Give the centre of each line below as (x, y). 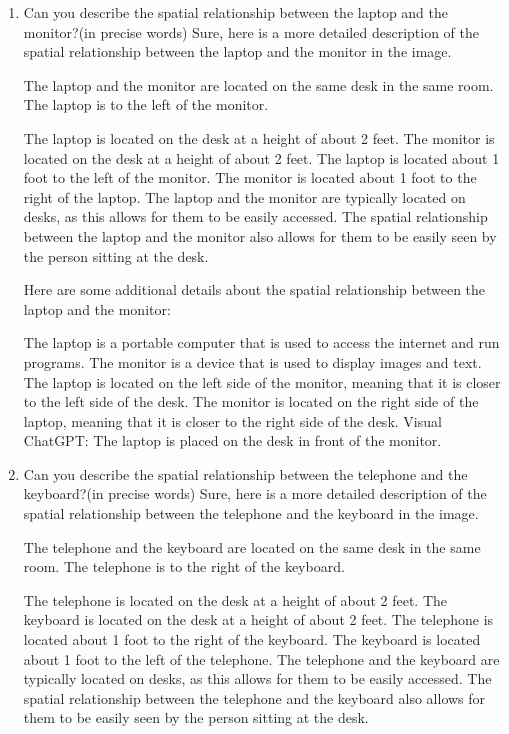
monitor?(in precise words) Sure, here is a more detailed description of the (251, 31)
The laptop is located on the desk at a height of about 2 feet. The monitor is (259, 137)
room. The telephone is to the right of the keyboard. (184, 566)
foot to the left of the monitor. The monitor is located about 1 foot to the (250, 177)
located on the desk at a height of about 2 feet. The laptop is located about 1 (261, 157)
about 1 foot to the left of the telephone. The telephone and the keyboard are (261, 658)
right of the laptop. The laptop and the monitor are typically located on (244, 196)
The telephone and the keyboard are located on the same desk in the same (252, 546)
